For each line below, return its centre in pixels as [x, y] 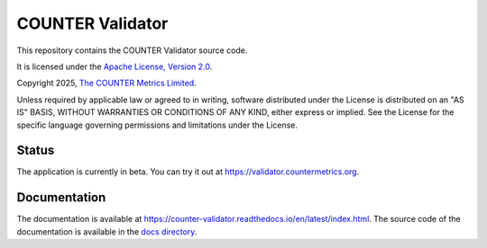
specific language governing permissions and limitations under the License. [157, 125]
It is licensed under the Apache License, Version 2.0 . [115, 66]
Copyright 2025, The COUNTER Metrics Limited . [107, 83]
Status [36, 151]
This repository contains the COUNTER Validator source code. [132, 50]
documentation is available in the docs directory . [107, 231]
